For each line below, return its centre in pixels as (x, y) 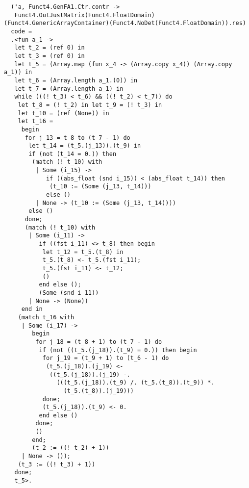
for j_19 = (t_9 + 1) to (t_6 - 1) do (106, 358)
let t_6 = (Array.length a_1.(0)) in (76, 80)
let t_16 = (36, 121)
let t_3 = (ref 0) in (50, 56)
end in (32, 309)
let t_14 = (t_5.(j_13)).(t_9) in (85, 146)
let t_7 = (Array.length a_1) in (69, 89)
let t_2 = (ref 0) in (50, 48)
